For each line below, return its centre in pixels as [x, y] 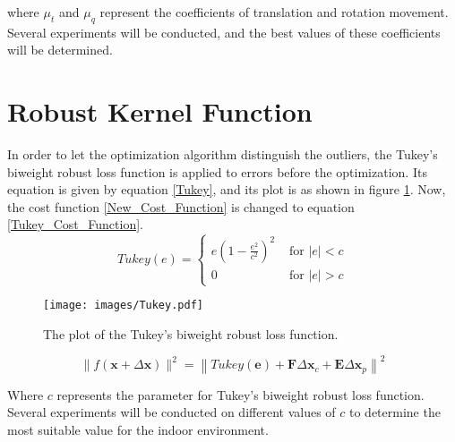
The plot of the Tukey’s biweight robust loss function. [191, 333]
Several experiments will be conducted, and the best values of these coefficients [224, 32]
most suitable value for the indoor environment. [138, 430]
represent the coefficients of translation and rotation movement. [274, 12]
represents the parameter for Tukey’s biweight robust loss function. [240, 394]
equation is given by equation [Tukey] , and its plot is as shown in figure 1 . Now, [227, 189]
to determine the [395, 412]
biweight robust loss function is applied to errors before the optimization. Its [217, 171]
